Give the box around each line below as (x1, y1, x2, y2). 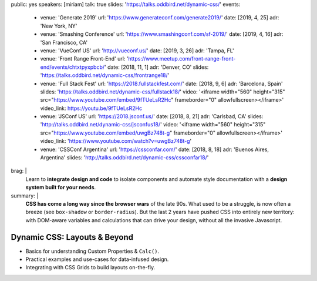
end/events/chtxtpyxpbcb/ (40, 63, 105, 71)
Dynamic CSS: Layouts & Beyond (11, 232, 134, 242)
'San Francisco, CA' (40, 39, 88, 46)
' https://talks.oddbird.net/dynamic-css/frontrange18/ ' (40, 72, 170, 79)
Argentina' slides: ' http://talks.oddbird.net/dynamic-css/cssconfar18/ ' (40, 154, 209, 161)
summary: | (11, 192, 39, 199)
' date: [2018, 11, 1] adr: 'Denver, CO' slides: (104, 63, 209, 71)
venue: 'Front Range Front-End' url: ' (40, 55, 129, 62)
